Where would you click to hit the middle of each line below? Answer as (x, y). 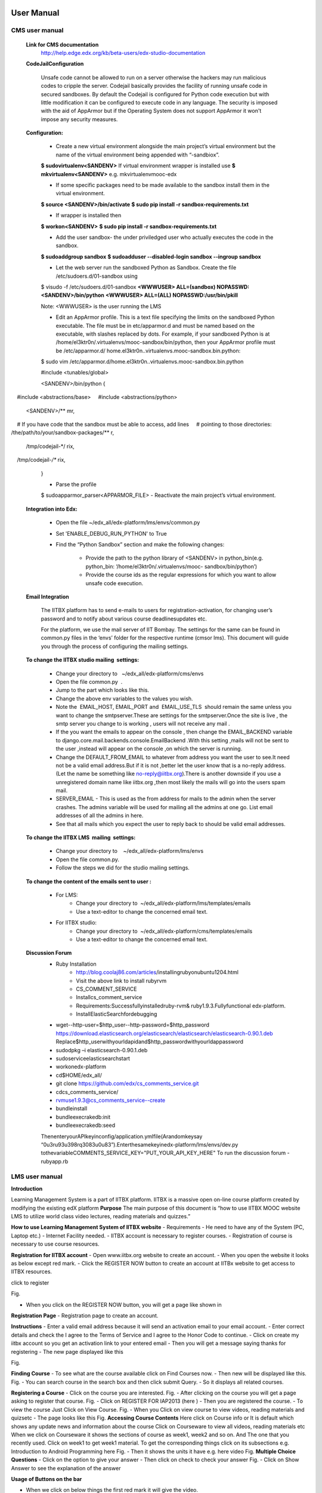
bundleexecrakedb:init (83, 1117)
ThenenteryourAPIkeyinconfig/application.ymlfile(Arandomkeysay (122, 1136)
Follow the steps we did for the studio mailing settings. (123, 868)
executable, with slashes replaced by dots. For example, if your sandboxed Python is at (163, 334)
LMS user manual (37, 1176)
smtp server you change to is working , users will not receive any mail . (143, 723)
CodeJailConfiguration (55, 64)
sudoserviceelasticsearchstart (93, 1059)
